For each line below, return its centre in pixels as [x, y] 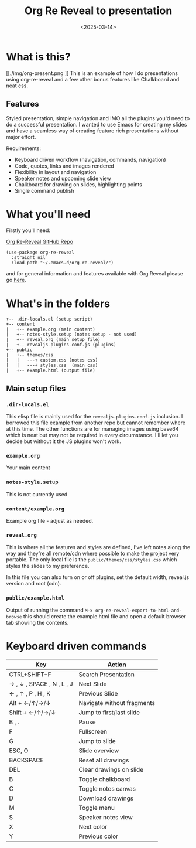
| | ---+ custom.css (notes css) [52, 360]
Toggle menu [97, 808]
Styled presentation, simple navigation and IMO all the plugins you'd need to [98, 118]
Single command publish [44, 190]
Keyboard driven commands [77, 646]
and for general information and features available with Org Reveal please [95, 274]
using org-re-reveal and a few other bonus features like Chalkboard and [93, 79]
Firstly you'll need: [28, 230]
